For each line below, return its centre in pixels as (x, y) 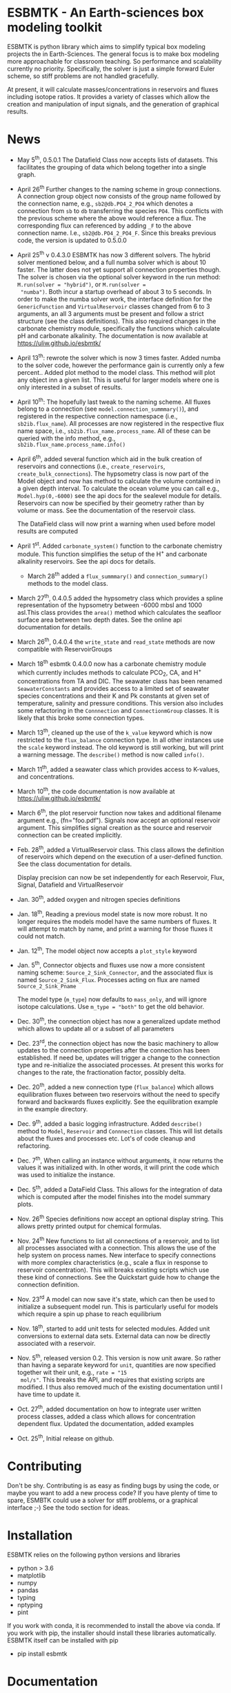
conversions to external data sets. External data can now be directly (113, 1335)
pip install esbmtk (42, 1654)
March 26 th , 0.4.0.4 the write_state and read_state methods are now (116, 641)
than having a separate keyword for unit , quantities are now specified (116, 1365)
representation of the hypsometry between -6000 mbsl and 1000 (109, 605)
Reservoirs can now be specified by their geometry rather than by (111, 503)
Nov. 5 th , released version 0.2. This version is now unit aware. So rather (119, 1357)
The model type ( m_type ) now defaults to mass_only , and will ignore (112, 999)
